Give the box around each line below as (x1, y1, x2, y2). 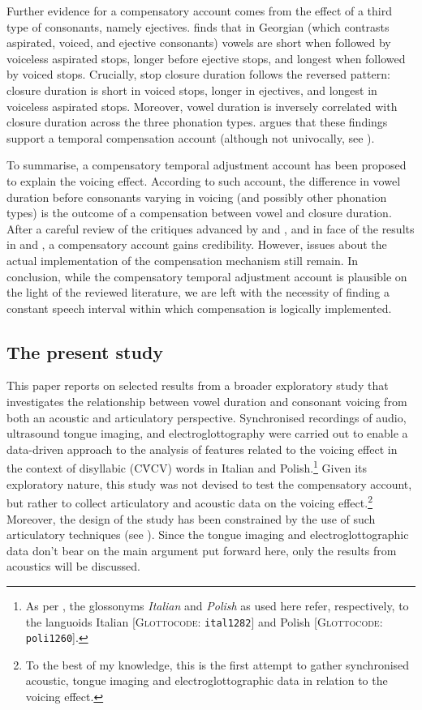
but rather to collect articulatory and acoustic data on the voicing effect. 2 (6, 492, 372, 511)
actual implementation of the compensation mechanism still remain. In (6, 251, 359, 268)
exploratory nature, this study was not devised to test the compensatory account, (6, 475, 412, 492)
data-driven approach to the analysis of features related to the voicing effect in (6, 440, 398, 457)
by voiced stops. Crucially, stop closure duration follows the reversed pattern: (6, 66, 390, 83)
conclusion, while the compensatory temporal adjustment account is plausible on (6, 267, 407, 284)
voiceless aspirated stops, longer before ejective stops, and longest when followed (6, 49, 406, 66)
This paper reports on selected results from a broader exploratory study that (6, 377, 389, 394)
